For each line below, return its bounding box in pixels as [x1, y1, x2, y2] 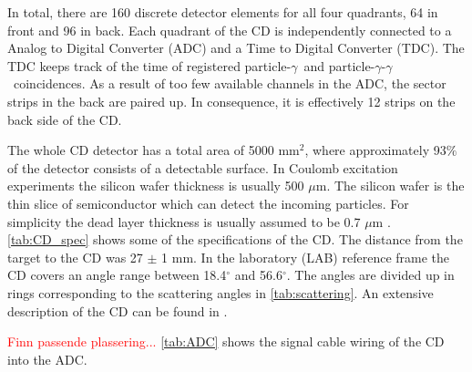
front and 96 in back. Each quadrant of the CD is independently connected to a [7, 20, 452, 39]
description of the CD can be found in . [7, 301, 228, 320]
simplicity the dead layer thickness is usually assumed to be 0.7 [7, 212, 361, 231]
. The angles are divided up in [286, 265, 455, 284]
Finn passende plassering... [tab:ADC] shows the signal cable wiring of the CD [7, 332, 445, 351]
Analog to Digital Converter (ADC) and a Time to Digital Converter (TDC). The [7, 38, 465, 57]
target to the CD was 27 [7, 247, 143, 266]
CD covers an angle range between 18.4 [7, 265, 227, 284]
